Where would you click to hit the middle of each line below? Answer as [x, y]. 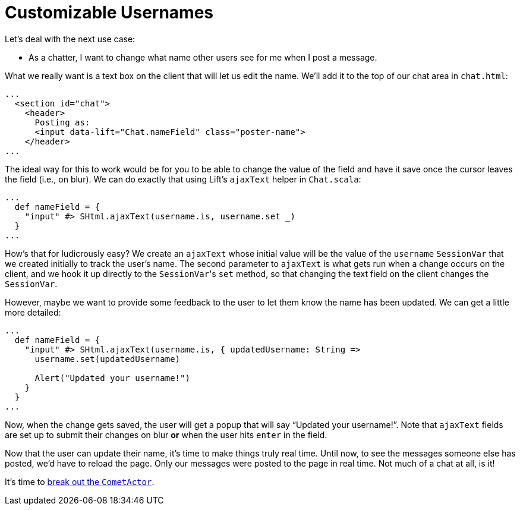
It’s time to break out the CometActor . [80, 481]
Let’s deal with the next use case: [70, 39]
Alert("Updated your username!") [112, 378]
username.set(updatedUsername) [108, 359]
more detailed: [33, 312]
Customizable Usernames [109, 12]
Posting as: [62, 122]
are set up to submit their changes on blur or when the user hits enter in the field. [166, 435]
